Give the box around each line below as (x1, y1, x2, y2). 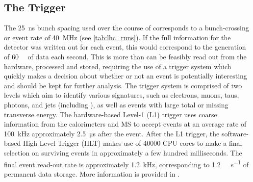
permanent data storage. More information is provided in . (4, 168, 180, 179)
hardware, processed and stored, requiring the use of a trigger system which (4, 61, 231, 71)
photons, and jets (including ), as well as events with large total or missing (4, 99, 228, 109)
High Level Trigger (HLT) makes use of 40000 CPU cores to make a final (23, 138, 242, 148)
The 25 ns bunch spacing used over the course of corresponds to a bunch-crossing (4, 23, 249, 33)
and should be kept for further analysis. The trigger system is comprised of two (4, 80, 242, 90)
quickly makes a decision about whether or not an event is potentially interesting (4, 71, 247, 81)
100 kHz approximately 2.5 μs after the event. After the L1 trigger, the (4, 128, 220, 138)
